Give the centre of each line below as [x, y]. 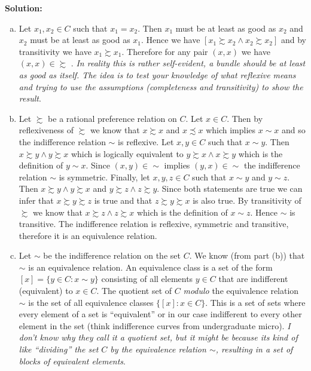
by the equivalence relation [158, 349]
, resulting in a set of [254, 349]
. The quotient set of [134, 291]
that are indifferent [253, 279]
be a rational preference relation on [112, 118]
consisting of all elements [147, 279]
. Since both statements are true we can [230, 188]
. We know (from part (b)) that [247, 255]
